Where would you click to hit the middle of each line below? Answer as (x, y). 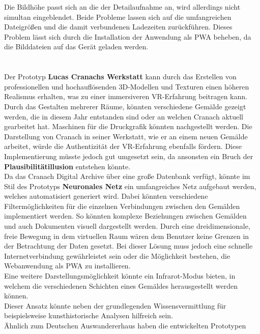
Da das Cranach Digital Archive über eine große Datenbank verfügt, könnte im (127, 176)
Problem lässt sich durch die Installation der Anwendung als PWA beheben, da (128, 36)
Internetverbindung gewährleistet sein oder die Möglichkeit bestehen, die (117, 255)
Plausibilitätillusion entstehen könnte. (67, 166)
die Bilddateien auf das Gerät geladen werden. (76, 47)
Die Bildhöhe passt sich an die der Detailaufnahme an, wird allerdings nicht (122, 7)
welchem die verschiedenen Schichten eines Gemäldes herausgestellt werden (121, 285)
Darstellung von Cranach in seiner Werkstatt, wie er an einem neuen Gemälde (126, 136)
